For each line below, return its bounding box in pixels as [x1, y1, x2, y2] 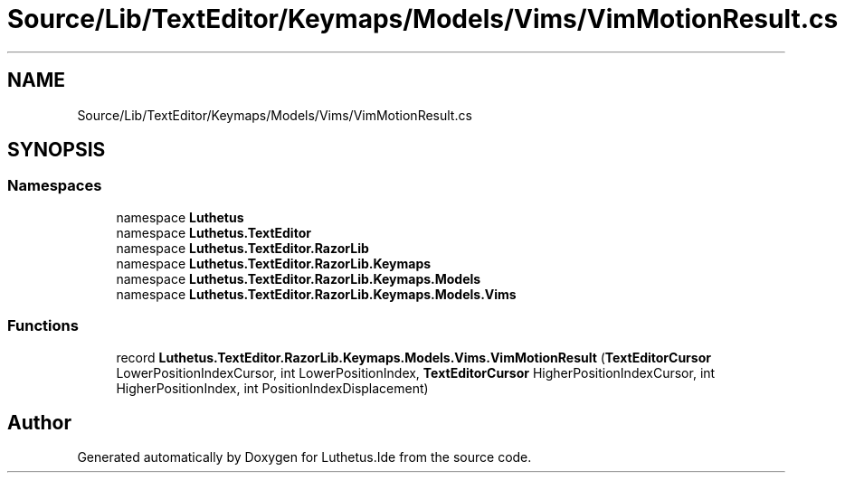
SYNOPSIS [7, 138, 106, 162]
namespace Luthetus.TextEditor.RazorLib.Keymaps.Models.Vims [116, 286, 517, 302]
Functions [7, 316, 79, 335]
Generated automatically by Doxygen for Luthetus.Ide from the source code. [77, 449, 532, 466]
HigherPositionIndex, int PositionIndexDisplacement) [116, 380, 429, 396]
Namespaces [7, 176, 102, 195]
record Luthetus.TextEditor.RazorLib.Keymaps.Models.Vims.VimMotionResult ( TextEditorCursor [116, 349, 711, 365]
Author [7, 410, 71, 434]
